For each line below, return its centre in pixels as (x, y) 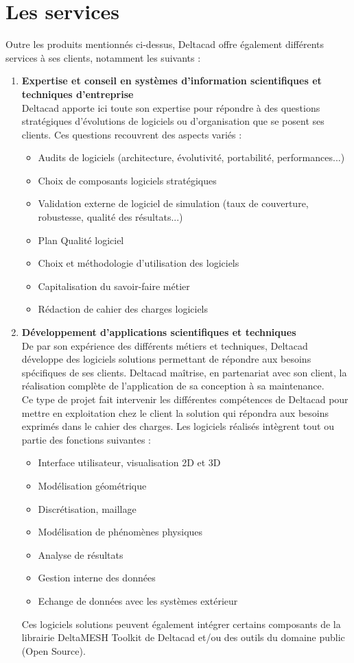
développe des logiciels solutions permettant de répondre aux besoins (166, 359)
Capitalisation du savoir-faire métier (114, 286)
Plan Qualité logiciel (81, 240)
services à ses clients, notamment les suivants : (103, 57)
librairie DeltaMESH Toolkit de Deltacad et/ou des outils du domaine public (183, 637)
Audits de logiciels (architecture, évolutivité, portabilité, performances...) (191, 157)
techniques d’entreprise (78, 94)
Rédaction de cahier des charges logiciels (123, 309)
